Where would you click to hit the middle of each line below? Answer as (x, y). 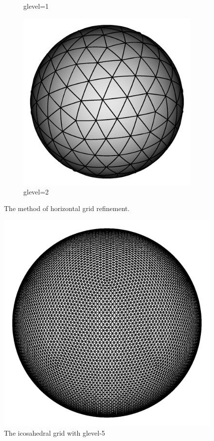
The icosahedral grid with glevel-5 (54, 432)
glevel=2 (36, 192)
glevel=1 (36, 6)
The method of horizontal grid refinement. (67, 208)
